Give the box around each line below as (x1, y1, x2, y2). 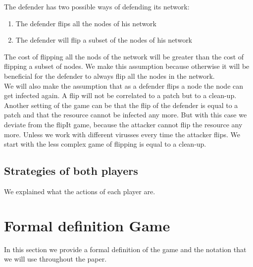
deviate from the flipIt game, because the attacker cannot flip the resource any (4, 119, 243, 129)
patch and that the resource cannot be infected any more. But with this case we (4, 109, 247, 120)
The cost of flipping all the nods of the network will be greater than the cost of (4, 51, 244, 61)
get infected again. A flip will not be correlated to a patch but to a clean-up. (4, 90, 237, 101)
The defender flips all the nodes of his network (15, 18, 156, 28)
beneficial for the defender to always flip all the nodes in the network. (4, 70, 215, 81)
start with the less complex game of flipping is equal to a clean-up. (4, 139, 206, 149)
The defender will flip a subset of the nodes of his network (15, 35, 193, 45)
